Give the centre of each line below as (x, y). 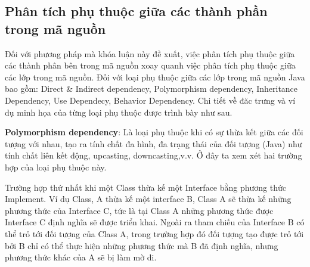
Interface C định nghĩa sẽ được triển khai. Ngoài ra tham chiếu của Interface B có (155, 222)
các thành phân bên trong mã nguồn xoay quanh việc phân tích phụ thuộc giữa (150, 65)
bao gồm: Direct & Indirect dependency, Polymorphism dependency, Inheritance (151, 89)
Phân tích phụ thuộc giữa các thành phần (136, 11)
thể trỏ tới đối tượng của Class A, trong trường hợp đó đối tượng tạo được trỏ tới (154, 233)
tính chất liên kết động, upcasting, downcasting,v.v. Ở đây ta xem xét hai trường (154, 155)
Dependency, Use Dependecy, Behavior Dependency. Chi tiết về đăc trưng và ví (150, 100)
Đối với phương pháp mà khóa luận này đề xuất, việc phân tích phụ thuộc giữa (150, 53)
